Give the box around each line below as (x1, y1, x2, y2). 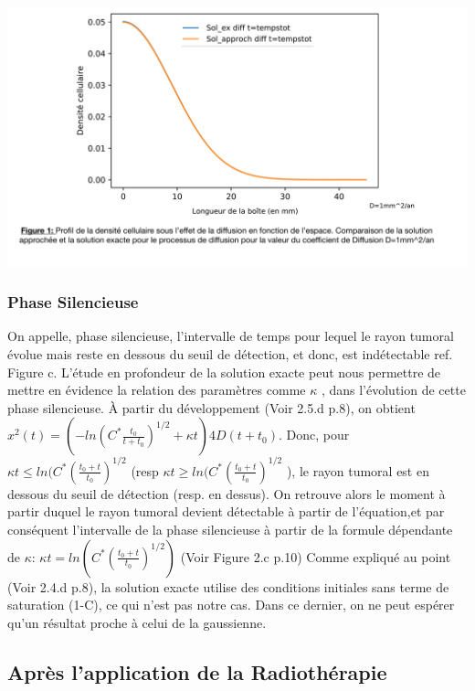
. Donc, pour (279, 425, 350, 444)
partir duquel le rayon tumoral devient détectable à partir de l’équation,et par (7, 502, 445, 521)
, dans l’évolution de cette (321, 380, 466, 399)
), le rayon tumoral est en (286, 461, 429, 480)
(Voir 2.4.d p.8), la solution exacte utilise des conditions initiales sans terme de (7, 577, 449, 596)
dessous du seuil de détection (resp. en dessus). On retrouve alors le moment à (7, 484, 446, 503)
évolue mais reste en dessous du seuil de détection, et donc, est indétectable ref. (7, 344, 453, 363)
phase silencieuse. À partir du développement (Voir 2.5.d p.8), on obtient (7, 398, 416, 417)
